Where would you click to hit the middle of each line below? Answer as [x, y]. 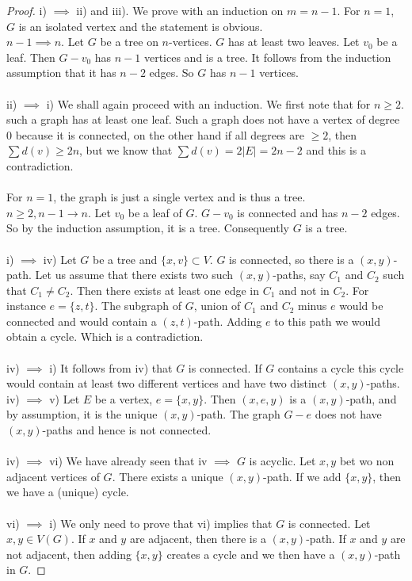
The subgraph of [141, 306]
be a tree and [125, 259]
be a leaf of [155, 212]
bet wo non [367, 461]
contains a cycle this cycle [341, 367]
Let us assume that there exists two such [134, 275]
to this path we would [328, 321]
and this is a [336, 150]
